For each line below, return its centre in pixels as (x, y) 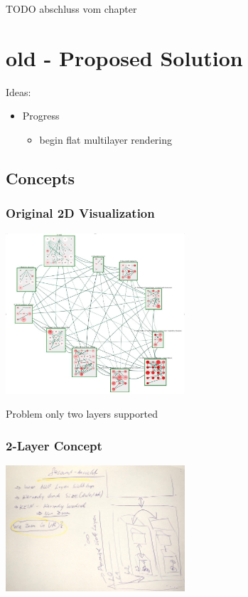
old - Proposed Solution (124, 57)
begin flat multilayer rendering (106, 139)
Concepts (41, 178)
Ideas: (18, 91)
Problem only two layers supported (82, 414)
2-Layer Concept (54, 445)
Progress (41, 116)
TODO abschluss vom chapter (71, 9)
